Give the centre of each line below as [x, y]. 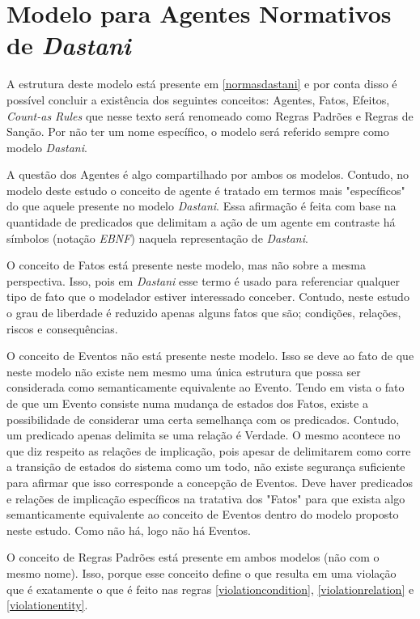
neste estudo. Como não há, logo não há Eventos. [129, 530]
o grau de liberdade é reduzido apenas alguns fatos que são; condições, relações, [204, 313]
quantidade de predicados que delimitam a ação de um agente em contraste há [201, 222]
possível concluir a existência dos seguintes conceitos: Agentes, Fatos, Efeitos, [198, 99]
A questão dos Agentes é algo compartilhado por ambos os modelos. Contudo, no [208, 174]
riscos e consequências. [62, 328]
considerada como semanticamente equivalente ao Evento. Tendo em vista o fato [206, 387]
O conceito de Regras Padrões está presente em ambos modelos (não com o [193, 557]
